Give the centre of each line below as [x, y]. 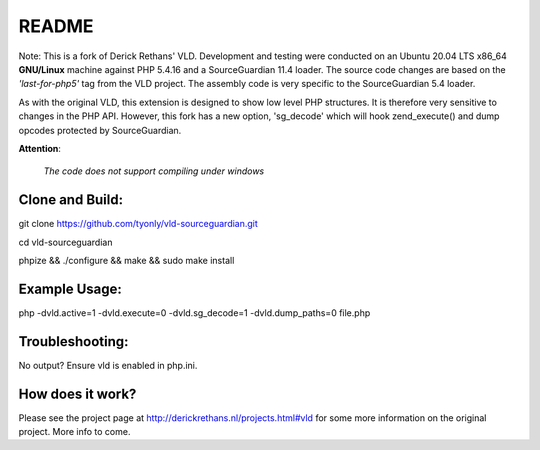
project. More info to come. [74, 432]
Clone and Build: [71, 200]
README [56, 26]
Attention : [40, 148]
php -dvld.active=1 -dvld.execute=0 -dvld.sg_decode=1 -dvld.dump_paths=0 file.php [194, 312]
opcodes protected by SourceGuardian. [100, 130]
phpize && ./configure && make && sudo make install [126, 260]
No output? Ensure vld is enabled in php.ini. [108, 365]
